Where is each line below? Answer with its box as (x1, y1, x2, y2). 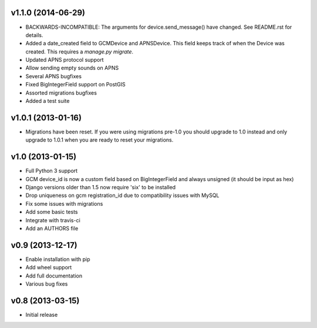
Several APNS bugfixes (25, 72, 82, 79)
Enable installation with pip (25, 256, 90, 263)
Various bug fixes (25, 280, 68, 287)
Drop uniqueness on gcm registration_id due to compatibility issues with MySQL (25, 192, 220, 199)
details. (25, 31, 43, 38)
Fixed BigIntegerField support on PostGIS (25, 81, 126, 88)
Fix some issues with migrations (25, 200, 103, 207)
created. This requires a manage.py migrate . (25, 48, 134, 55)
